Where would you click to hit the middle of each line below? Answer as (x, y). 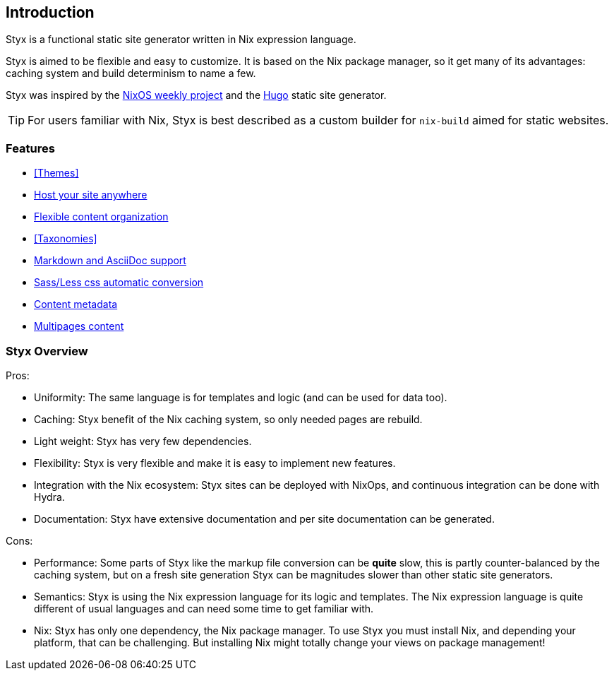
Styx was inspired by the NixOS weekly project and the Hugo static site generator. (196, 95)
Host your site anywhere (91, 195)
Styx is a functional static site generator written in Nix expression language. (181, 40)
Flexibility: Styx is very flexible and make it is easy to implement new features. (215, 463)
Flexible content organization (101, 217)
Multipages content (79, 326)
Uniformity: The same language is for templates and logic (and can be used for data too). (241, 397)
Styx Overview (47, 351)
